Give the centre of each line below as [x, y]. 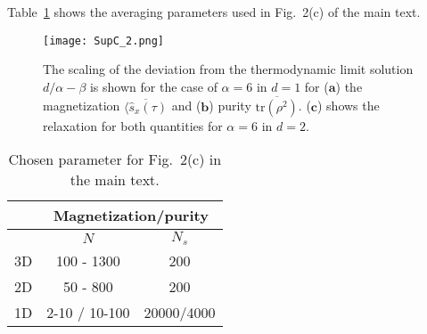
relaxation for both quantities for [133, 125]
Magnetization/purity [131, 216]
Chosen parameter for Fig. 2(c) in [115, 159]
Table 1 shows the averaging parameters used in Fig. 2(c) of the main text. [214, 12]
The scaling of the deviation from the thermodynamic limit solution [228, 69]
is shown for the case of [153, 86]
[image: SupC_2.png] [104, 41]
